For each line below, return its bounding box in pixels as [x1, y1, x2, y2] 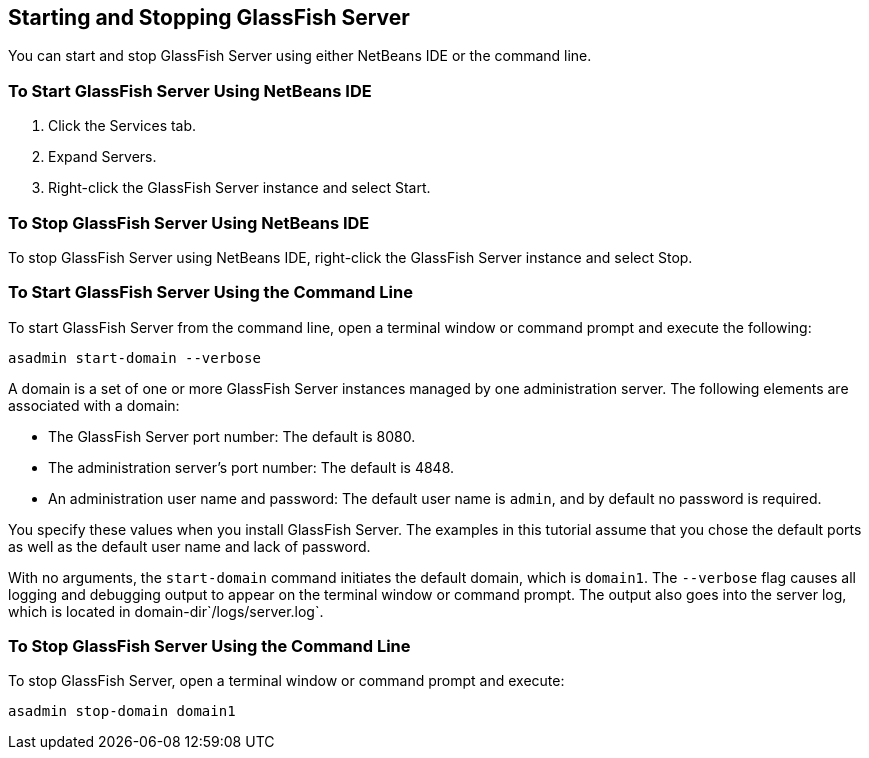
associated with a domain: [8, 396, 180, 414]
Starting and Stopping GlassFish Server [8, 5, 410, 30]
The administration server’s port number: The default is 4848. [48, 458, 455, 476]
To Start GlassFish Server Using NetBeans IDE [8, 80, 372, 101]
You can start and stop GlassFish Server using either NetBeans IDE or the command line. [8, 47, 592, 65]
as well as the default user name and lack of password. [8, 537, 371, 555]
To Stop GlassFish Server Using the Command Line [8, 636, 411, 657]
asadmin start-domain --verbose [8, 349, 261, 366]
